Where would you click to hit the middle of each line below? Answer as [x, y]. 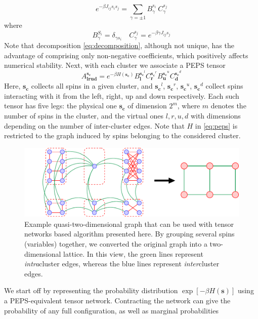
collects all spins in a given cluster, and [92, 86]
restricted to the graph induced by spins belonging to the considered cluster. [122, 135]
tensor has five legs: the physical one [60, 106]
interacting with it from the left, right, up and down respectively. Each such [122, 95]
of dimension [147, 106]
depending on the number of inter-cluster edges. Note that [94, 125]
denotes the [228, 106]
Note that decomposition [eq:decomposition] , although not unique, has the [119, 45]
